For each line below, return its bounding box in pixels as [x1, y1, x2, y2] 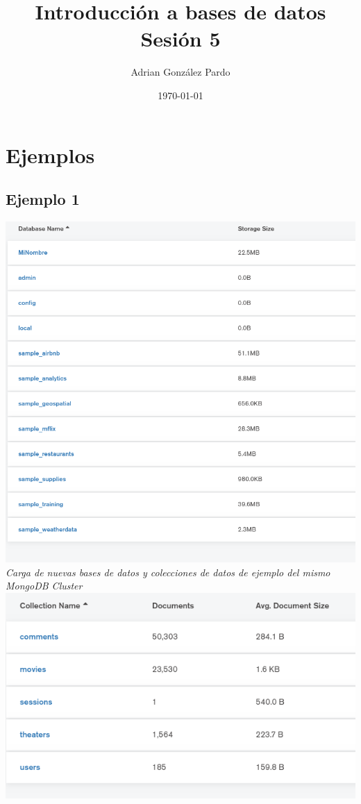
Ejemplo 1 [6, 188, 80, 210]
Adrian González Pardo [131, 65, 230, 79]
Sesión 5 [140, 24, 221, 53]
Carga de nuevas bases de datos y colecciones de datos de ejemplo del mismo [6, 564, 330, 579]
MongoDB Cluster [6, 578, 83, 593]
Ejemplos [6, 140, 95, 169]
